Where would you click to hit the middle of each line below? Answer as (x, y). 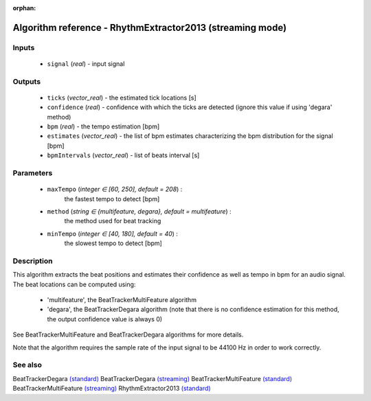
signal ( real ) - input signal (86, 64)
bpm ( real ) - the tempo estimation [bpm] (103, 126)
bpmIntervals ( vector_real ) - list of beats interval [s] (123, 155)
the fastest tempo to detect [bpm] (112, 198)
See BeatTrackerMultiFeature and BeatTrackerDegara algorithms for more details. (128, 335)
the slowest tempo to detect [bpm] (113, 243)
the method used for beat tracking (113, 221)
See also (27, 365)
